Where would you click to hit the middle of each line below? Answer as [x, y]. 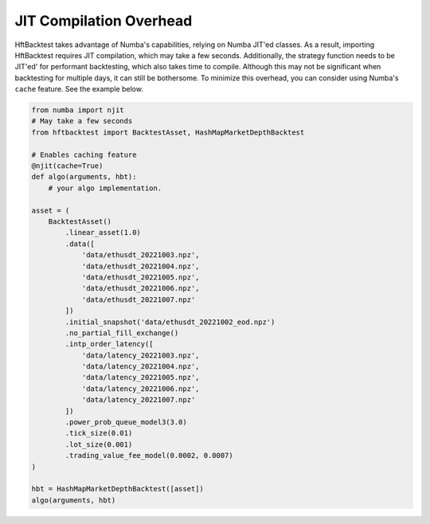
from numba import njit [78, 110]
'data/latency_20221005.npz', [141, 377]
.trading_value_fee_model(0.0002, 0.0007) [149, 456]
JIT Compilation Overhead [104, 21]
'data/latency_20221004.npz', [141, 367]
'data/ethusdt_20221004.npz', [141, 266]
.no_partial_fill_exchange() [122, 333]
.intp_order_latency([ [109, 344]
